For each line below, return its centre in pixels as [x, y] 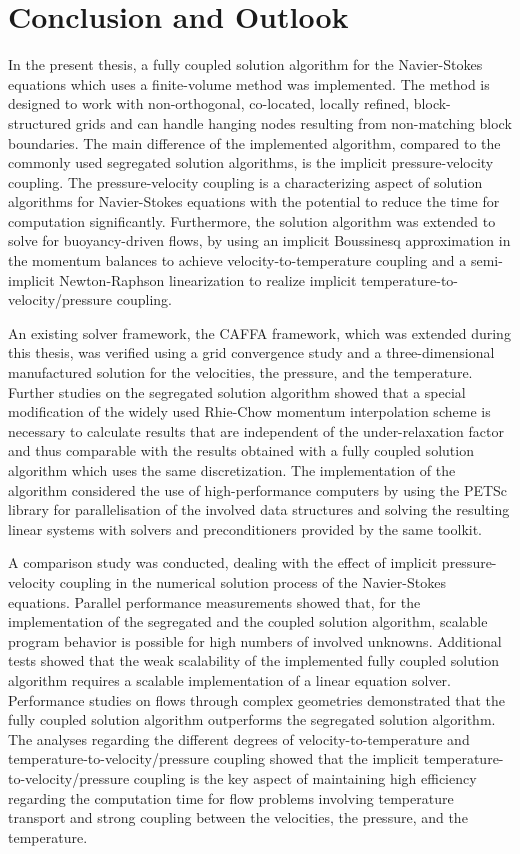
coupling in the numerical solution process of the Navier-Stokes [252, 581]
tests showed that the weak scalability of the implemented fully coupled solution [254, 660]
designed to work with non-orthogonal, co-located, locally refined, [209, 103]
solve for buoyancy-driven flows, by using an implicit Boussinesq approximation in [259, 240]
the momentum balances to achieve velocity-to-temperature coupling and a [237, 260]
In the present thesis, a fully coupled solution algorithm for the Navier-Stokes [245, 64]
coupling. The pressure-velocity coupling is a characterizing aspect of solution [245, 181]
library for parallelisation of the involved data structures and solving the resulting [259, 509]
